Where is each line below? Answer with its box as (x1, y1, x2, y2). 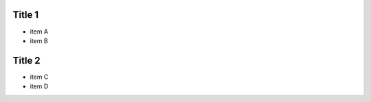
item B (30, 36, 48, 44)
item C (30, 73, 49, 81)
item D (30, 82, 49, 90)
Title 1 (12, 9, 39, 21)
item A (30, 27, 48, 36)
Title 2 (12, 55, 41, 66)
